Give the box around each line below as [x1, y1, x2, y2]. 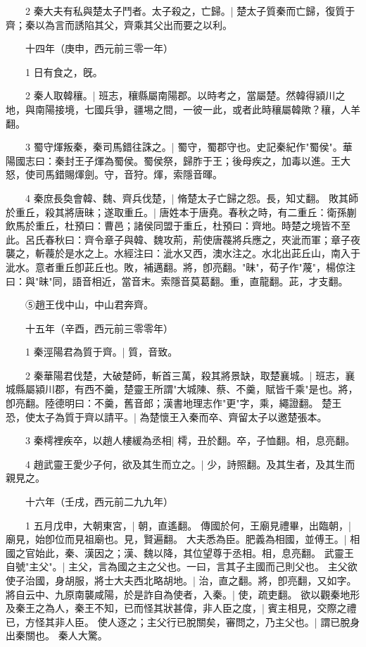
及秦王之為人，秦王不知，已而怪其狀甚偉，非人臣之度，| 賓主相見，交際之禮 [6, 601, 357, 615]
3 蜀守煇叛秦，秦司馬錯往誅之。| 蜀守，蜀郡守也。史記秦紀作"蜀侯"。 [25, 139, 343, 154]
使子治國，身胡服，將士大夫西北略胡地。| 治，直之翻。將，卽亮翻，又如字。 [6, 573, 357, 587]
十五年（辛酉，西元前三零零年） [25, 320, 173, 335]
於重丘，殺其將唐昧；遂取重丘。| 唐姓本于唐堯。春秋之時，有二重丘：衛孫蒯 [6, 204, 357, 219]
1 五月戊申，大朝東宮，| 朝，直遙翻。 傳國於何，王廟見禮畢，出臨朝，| [25, 517, 351, 532]
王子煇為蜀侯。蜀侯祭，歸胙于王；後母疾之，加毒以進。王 [74, 153, 341, 168]
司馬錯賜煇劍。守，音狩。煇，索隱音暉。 [34, 167, 222, 182]
